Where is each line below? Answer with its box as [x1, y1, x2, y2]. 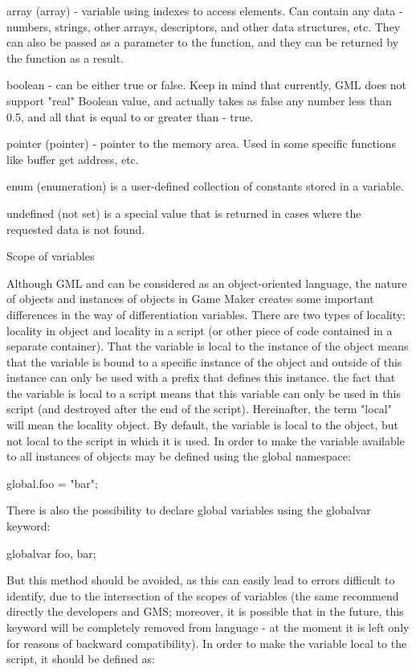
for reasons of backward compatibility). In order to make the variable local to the [6, 634, 407, 651]
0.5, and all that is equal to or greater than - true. [6, 108, 254, 125]
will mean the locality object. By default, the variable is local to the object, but [6, 416, 398, 433]
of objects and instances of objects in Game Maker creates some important [6, 290, 374, 307]
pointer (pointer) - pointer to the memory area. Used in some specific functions [6, 135, 397, 152]
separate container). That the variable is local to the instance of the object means [6, 338, 409, 354]
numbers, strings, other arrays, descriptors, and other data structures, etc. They [6, 18, 401, 35]
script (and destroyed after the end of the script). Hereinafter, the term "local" [6, 400, 392, 417]
